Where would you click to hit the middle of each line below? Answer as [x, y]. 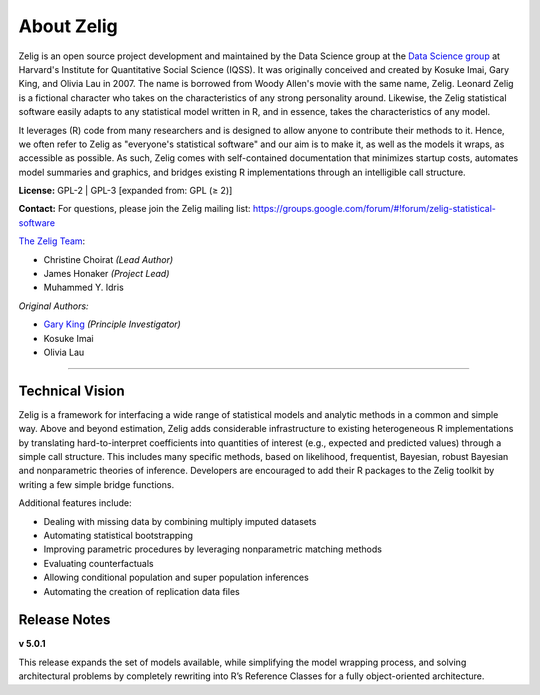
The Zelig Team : [52, 241]
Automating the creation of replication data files [141, 591]
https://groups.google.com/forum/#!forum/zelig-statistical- [374, 209]
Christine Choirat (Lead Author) [108, 259]
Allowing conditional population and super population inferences [176, 577]
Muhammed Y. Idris [83, 287]
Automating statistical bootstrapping [118, 535]
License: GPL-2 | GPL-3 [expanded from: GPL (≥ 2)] [125, 191]
